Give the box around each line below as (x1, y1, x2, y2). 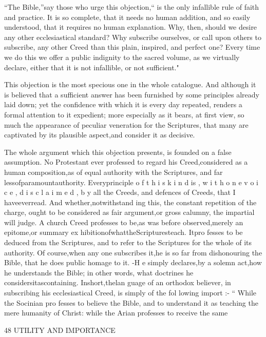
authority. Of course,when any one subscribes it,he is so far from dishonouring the (4, 247, 262, 257)
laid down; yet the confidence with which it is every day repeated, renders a (4, 99, 242, 110)
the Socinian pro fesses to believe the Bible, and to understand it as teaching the (4, 297, 258, 308)
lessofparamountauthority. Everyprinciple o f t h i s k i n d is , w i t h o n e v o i (4, 176, 258, 187)
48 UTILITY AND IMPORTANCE (4, 324, 116, 335)
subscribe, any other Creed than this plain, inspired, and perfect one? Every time (4, 42, 260, 52)
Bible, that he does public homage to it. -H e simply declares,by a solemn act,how (4, 257, 262, 268)
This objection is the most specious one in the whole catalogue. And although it (4, 79, 256, 90)
